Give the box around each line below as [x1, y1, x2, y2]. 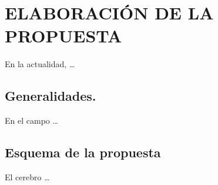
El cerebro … [5, 170, 50, 183]
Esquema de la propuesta [5, 143, 161, 161]
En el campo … [5, 114, 58, 127]
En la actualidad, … [5, 58, 75, 70]
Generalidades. [5, 87, 96, 105]
